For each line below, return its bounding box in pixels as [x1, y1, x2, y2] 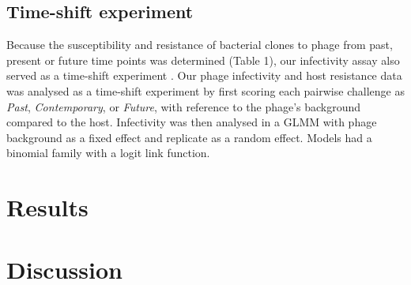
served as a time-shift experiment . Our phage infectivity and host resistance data [6, 67, 402, 84]
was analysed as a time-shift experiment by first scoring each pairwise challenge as [6, 82, 405, 99]
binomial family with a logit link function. [6, 144, 210, 161]
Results [6, 191, 89, 223]
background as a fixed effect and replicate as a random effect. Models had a [6, 129, 372, 145]
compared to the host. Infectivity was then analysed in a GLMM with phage [6, 114, 377, 130]
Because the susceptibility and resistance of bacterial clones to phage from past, [6, 36, 393, 53]
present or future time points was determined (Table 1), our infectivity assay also [6, 51, 400, 68]
